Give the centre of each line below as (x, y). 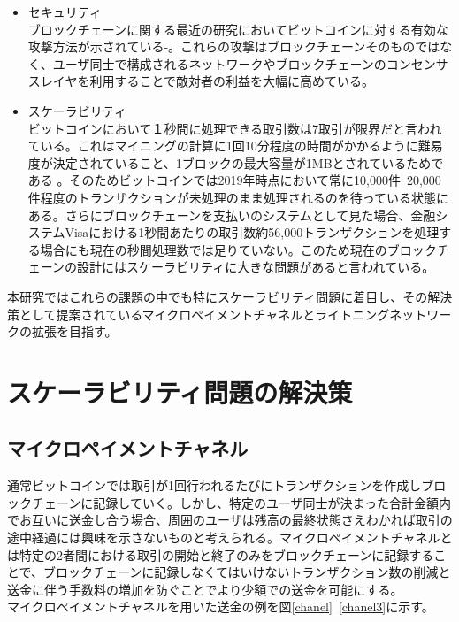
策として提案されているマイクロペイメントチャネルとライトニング (199, 314)
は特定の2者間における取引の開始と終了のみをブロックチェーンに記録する (221, 554)
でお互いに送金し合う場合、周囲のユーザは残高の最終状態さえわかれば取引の (230, 520)
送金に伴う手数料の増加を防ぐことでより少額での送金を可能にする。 (205, 589)
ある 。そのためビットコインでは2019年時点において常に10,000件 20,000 (234, 180)
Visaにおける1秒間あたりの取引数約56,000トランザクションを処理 (252, 232)
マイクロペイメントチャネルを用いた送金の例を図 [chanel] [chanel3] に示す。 (221, 607)
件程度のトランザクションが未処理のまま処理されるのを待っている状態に (238, 197)
